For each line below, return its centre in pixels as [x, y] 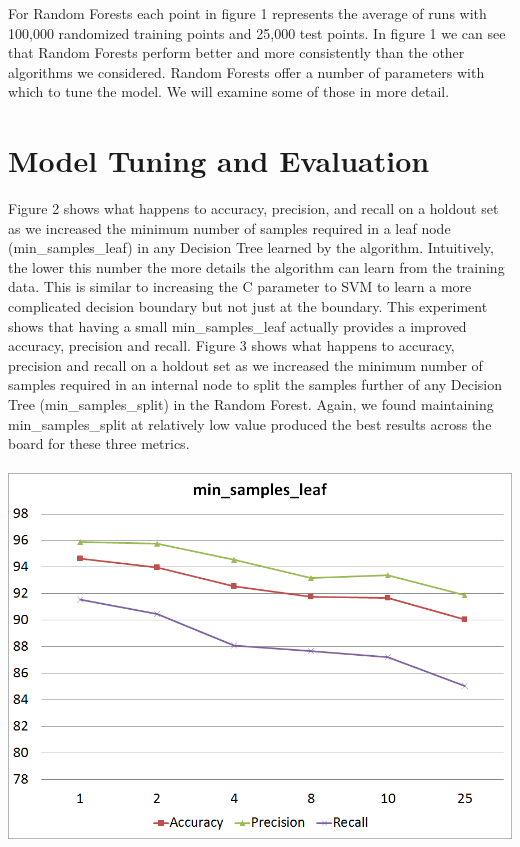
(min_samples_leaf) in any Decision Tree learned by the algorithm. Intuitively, [251, 247]
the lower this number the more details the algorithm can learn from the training [256, 266]
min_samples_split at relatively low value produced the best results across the [250, 423]
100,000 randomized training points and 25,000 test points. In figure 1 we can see [257, 32]
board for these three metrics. [99, 443]
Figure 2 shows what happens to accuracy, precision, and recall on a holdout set [253, 208]
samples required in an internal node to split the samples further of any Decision [255, 384]
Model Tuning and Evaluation [219, 160]
